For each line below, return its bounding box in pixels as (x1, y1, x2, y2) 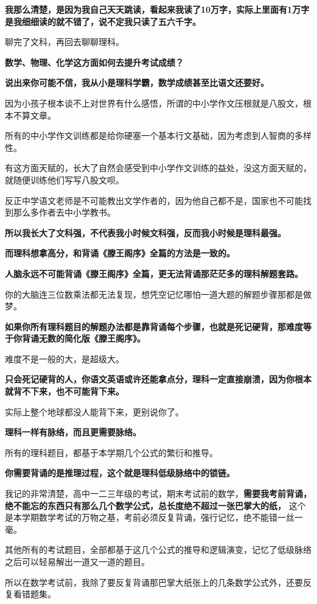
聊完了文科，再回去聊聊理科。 (5, 35, 124, 48)
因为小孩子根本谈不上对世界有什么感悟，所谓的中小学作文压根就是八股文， (5, 96, 303, 109)
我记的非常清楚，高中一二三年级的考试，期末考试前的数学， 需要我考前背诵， (5, 487, 312, 500)
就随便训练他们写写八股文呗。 (5, 173, 124, 186)
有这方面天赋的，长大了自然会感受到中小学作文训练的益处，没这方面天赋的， (5, 161, 312, 174)
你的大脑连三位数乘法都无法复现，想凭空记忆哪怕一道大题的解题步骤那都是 (5, 287, 303, 300)
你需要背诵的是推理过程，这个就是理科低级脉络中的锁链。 (5, 466, 235, 479)
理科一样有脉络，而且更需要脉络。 (5, 426, 141, 438)
